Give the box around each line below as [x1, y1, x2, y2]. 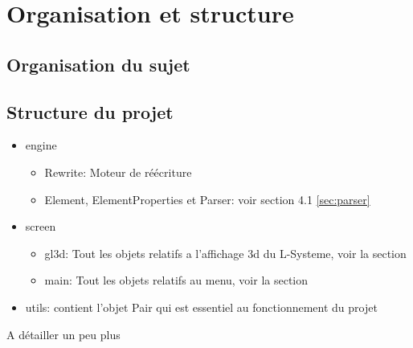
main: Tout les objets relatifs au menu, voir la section [44, 272, 309, 289]
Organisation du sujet [6, 51, 190, 76]
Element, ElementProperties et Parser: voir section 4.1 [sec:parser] [44, 190, 370, 207]
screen [25, 218, 56, 235]
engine [25, 137, 57, 154]
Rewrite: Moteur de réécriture [44, 163, 192, 180]
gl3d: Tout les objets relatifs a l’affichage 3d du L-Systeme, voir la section [44, 244, 407, 261]
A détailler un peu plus [6, 325, 121, 342]
